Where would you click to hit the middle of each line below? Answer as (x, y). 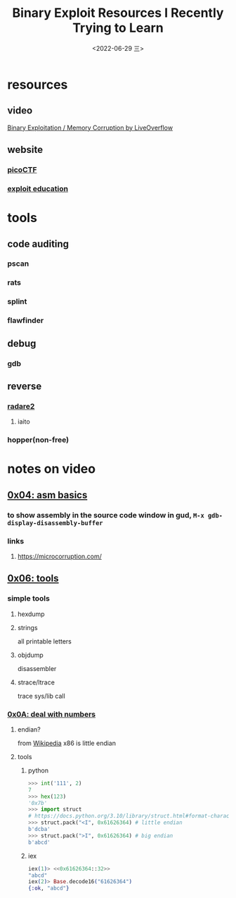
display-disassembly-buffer (55, 523)
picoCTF (22, 170)
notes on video (52, 469)
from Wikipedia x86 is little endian (66, 743)
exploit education (38, 188)
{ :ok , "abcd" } (48, 888)
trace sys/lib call (41, 696)
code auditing (38, 244)
